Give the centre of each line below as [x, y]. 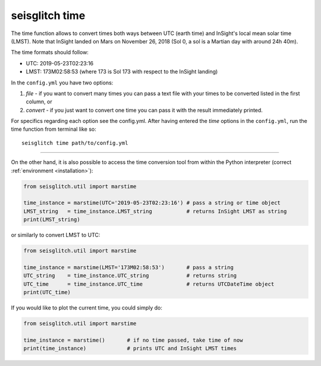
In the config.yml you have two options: [62, 83]
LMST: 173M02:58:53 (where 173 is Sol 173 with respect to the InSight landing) [122, 72]
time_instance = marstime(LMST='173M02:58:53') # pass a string [129, 267]
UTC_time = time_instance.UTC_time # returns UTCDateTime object [149, 284]
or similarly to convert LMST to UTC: [56, 235]
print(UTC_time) [47, 292]
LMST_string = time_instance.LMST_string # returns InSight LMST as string [155, 211]
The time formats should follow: [50, 52]
